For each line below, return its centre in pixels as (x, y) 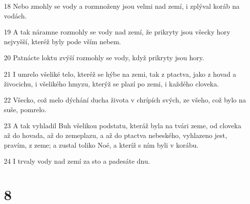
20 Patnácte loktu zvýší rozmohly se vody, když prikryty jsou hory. (104, 58)
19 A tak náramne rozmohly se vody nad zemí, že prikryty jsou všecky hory (117, 32)
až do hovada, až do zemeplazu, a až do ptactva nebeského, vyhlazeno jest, (115, 135)
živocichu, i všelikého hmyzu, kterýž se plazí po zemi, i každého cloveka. (112, 83)
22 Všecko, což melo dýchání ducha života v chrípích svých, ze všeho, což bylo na (125, 100)
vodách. (15, 15)
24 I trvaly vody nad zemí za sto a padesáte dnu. (77, 161)
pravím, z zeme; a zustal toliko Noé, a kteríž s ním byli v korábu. (101, 144)
